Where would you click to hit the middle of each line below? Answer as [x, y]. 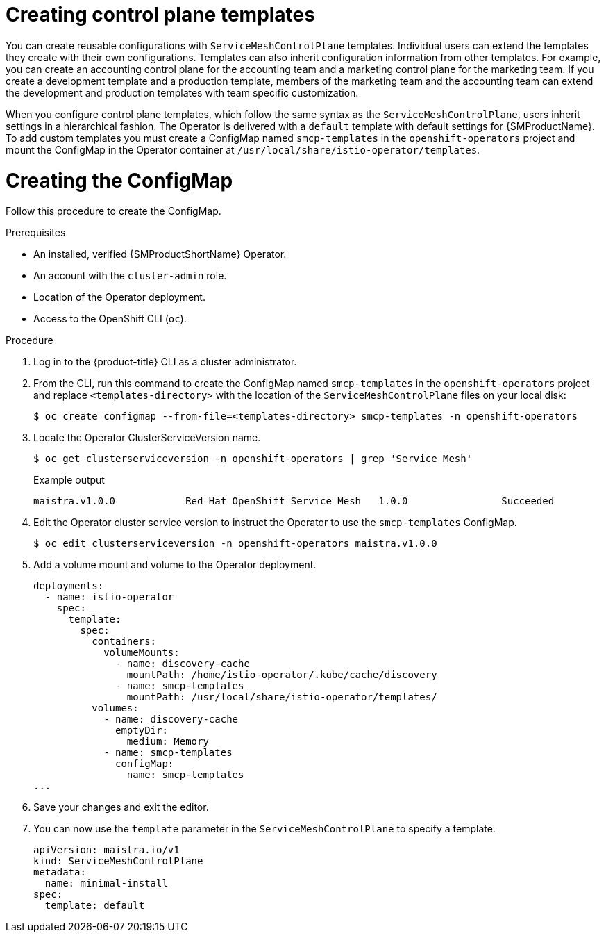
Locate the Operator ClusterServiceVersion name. [147, 438]
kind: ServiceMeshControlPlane [118, 861]
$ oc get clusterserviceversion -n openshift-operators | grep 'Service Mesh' [253, 459]
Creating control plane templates [160, 15]
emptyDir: [142, 731]
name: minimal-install [106, 883]
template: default [95, 906]
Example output [69, 480]
